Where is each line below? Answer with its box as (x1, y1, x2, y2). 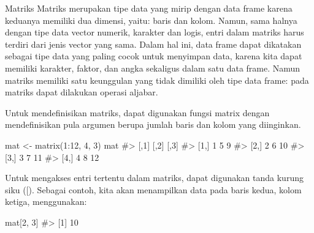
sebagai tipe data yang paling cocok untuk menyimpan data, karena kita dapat (5, 50, 302, 62)
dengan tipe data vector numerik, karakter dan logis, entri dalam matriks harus (5, 26, 304, 39)
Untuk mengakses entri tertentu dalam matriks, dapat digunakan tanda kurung (5, 171, 304, 184)
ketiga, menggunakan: (5, 195, 87, 208)
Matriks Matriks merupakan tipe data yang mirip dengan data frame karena (5, 2, 293, 14)
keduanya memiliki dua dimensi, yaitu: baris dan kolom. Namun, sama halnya (5, 13, 297, 26)
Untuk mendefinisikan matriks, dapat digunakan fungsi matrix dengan (5, 106, 270, 119)
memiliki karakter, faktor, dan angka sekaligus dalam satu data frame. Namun (5, 61, 301, 74)
